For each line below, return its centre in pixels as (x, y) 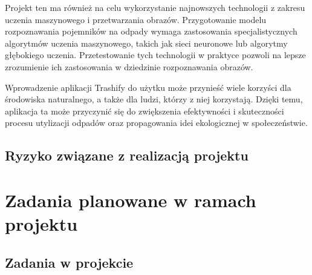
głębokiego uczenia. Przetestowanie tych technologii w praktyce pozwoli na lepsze (155, 55)
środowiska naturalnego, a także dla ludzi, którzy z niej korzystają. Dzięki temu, (154, 99)
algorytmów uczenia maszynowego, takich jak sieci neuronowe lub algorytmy (146, 43)
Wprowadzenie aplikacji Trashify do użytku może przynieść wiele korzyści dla (148, 87)
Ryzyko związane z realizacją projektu (127, 155)
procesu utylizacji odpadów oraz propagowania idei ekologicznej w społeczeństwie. (156, 123)
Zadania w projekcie (69, 262)
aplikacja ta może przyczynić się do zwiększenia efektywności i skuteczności (145, 111)
